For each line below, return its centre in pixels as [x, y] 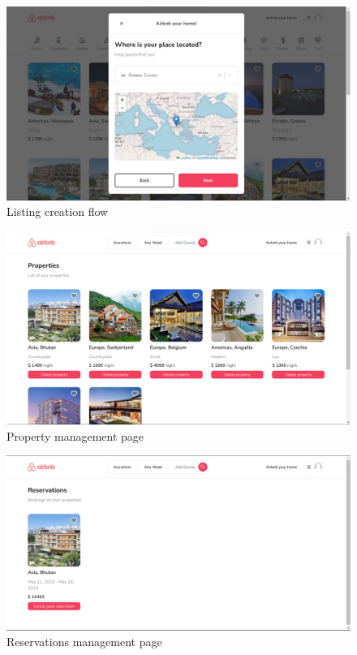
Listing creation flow [58, 211]
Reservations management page [84, 642]
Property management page [75, 435]
